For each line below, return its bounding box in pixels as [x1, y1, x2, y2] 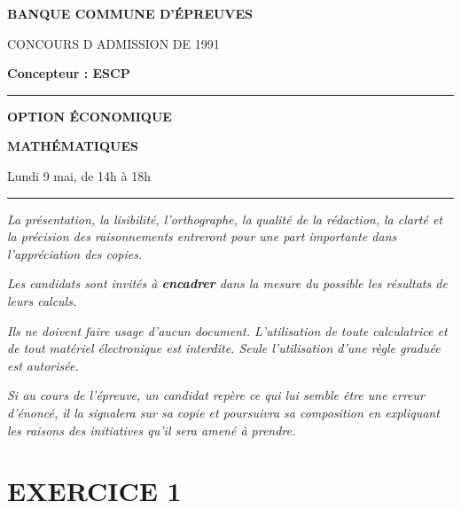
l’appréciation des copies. [7, 244, 143, 262]
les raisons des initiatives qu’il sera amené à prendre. [7, 420, 296, 439]
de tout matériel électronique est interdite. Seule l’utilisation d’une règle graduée [7, 339, 441, 357]
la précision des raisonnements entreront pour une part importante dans [7, 227, 397, 246]
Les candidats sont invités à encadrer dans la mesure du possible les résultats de [7, 274, 448, 293]
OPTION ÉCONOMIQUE [7, 106, 172, 125]
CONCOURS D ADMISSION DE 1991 [7, 34, 220, 52]
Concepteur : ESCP [7, 64, 130, 82]
